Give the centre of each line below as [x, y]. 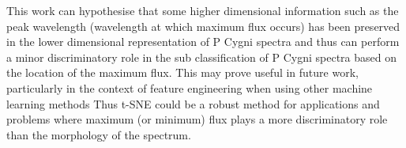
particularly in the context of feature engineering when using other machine [190, 87]
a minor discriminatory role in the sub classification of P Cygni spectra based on [201, 57]
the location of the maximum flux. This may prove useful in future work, [182, 72]
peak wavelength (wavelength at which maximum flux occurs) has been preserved [203, 26]
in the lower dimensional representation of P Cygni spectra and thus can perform [203, 42]
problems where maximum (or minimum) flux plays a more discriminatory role [197, 119]
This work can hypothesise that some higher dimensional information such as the [203, 10]
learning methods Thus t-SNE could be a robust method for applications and [193, 103]
